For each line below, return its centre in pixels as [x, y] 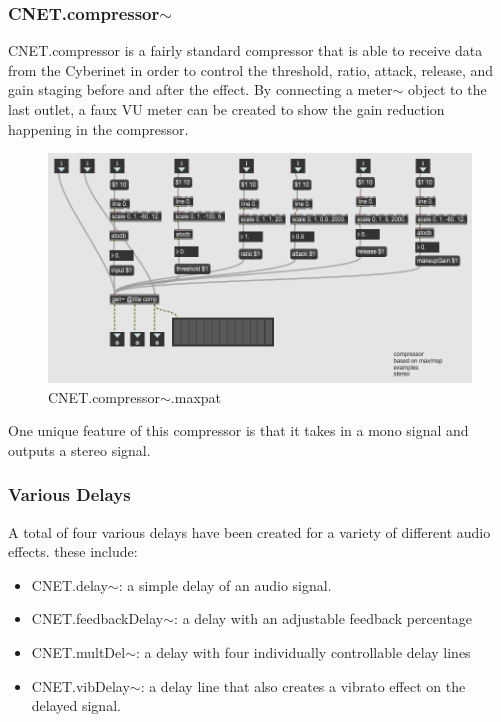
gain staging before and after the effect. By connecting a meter [200, 89]
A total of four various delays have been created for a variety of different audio [249, 531]
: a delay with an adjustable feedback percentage [323, 618]
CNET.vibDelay [80, 685]
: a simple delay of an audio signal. [225, 584]
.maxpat [196, 396]
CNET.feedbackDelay [97, 618]
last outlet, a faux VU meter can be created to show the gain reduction [226, 109]
